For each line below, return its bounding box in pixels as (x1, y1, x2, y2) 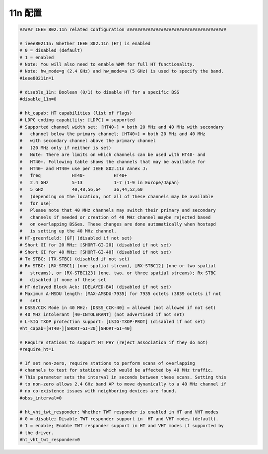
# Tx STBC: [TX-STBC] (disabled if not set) (19, 256, 130, 262)
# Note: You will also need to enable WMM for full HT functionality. (19, 62, 196, 67)
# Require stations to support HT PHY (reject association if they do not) (19, 339, 208, 345)
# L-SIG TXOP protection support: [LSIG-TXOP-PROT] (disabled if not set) (19, 318, 206, 324)
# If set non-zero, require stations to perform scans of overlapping (19, 360, 196, 366)
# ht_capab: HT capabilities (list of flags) (19, 110, 133, 116)
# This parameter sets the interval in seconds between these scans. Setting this (19, 374, 227, 380)
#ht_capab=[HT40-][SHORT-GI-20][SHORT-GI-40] (19, 325, 133, 331)
